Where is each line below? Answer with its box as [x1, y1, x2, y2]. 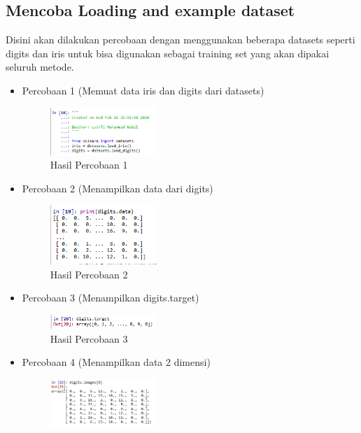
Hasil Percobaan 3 [50, 331, 128, 346]
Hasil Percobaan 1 [50, 157, 128, 172]
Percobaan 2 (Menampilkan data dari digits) [22, 180, 213, 195]
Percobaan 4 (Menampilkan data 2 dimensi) [22, 355, 211, 369]
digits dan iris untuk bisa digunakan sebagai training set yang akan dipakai [6, 45, 330, 60]
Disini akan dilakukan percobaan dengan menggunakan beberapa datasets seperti [6, 32, 355, 47]
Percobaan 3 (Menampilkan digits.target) [22, 290, 199, 305]
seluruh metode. [6, 59, 74, 74]
